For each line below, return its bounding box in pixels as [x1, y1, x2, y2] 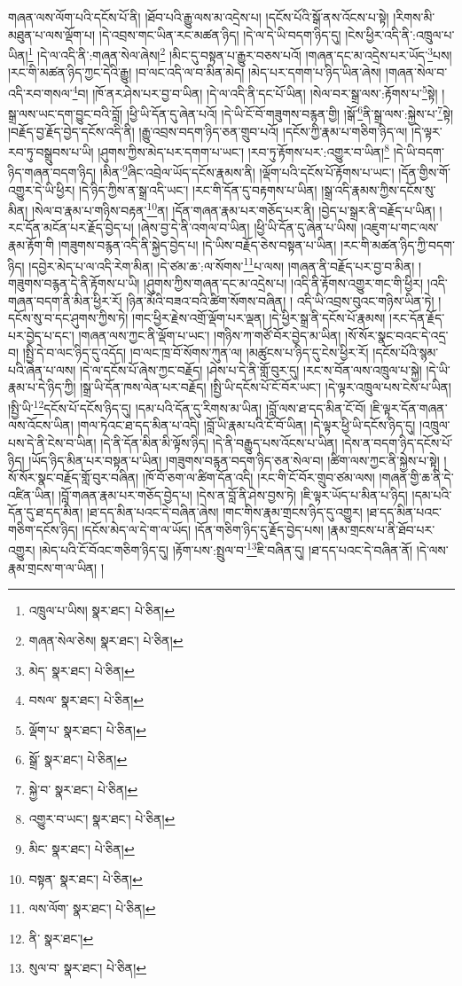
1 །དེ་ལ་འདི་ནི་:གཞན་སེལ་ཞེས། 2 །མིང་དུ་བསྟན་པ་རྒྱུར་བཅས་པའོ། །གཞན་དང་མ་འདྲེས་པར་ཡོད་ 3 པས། [27, 43, 452, 64]
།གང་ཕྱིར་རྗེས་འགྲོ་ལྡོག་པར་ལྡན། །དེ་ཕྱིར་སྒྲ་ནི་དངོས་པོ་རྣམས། [132, 309, 386, 327]
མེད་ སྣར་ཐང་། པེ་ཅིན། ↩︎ [28, 661, 135, 679]
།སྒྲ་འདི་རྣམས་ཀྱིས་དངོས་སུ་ [321, 180, 436, 199]
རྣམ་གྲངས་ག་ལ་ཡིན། [8, 558, 98, 576]
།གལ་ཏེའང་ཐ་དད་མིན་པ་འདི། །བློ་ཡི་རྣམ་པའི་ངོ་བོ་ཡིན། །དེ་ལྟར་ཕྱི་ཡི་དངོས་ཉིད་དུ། [77, 416, 416, 434]
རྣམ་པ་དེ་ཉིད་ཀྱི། [8, 378, 76, 396]
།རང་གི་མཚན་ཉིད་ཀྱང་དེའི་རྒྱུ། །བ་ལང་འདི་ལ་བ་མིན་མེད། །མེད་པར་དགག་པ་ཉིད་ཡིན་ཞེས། [8, 63, 382, 82]
